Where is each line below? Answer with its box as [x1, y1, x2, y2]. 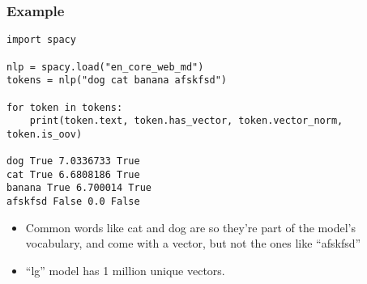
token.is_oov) [6, 128, 83, 140]
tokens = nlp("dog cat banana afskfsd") [6, 74, 228, 87]
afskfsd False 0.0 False [6, 196, 140, 208]
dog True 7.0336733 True [6, 155, 140, 167]
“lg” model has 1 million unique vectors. [25, 261, 225, 278]
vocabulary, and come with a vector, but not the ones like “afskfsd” [25, 235, 361, 252]
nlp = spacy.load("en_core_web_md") [6, 61, 204, 73]
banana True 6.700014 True [6, 182, 151, 194]
